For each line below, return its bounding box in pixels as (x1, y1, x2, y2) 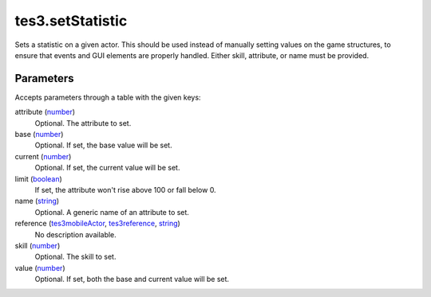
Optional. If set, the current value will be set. (34, 163, 180, 173)
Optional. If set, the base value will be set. (34, 140, 172, 150)
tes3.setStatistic (14, 12, 128, 29)
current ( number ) (14, 151, 72, 161)
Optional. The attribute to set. (34, 118, 132, 127)
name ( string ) (14, 196, 60, 206)
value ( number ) (14, 263, 65, 272)
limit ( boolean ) (14, 174, 63, 183)
